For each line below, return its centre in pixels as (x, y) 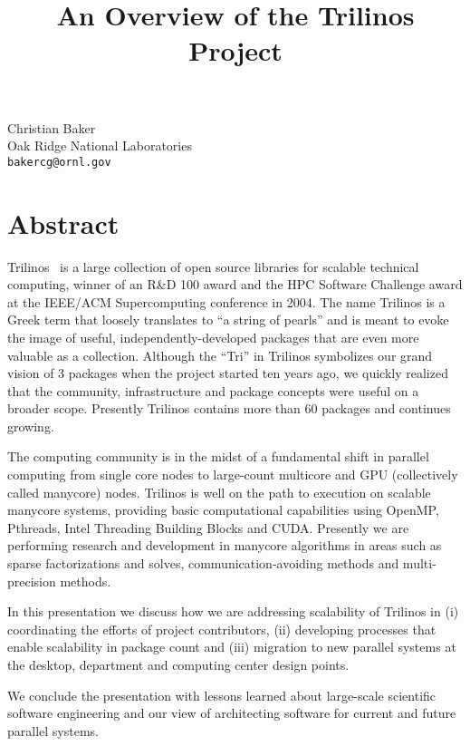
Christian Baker (52, 127)
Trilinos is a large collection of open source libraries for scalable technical (213, 266)
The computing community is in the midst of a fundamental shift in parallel (218, 456)
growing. (31, 426)
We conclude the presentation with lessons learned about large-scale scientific (222, 695)
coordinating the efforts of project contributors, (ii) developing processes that (222, 629)
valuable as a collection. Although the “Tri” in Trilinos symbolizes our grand (220, 355)
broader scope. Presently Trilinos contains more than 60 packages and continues (229, 408)
